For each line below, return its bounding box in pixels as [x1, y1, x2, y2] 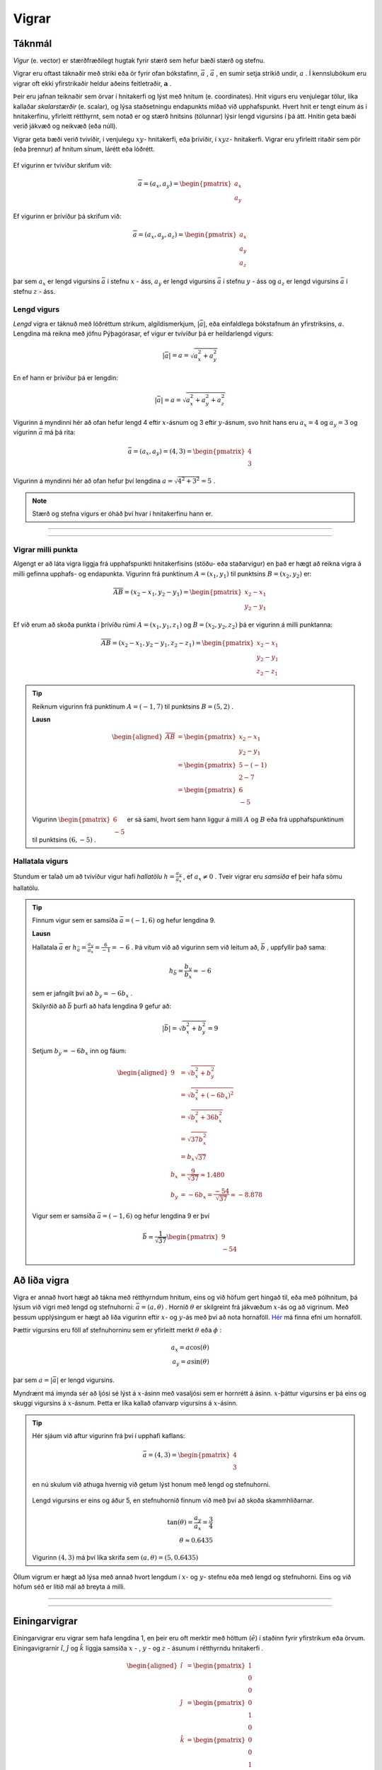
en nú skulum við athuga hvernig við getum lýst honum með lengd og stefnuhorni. [32, 1480, 271, 1488]
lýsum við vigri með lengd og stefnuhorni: [13, 1303, 134, 1311]
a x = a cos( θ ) [170, 1344, 210, 1353]
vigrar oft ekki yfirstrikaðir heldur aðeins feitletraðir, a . [13, 79, 172, 88]
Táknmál [13, 38, 52, 50]
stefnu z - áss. [13, 287, 56, 295]
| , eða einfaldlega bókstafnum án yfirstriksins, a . [203, 319, 345, 328]
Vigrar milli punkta [13, 544, 78, 554]
